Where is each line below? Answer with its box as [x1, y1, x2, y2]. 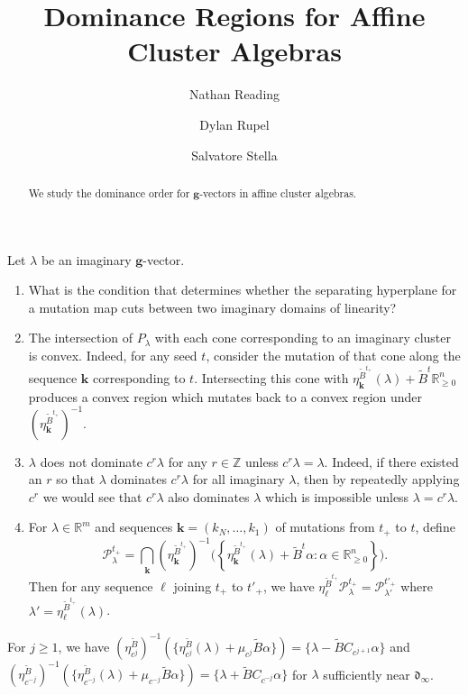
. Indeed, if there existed [324, 452, 459, 471]
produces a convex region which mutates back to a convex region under [28, 387, 423, 406]
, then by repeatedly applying [296, 470, 460, 489]
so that [56, 470, 96, 489]
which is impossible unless [265, 487, 409, 506]
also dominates [168, 487, 250, 506]
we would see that [42, 487, 142, 506]
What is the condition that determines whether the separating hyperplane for [28, 280, 457, 299]
